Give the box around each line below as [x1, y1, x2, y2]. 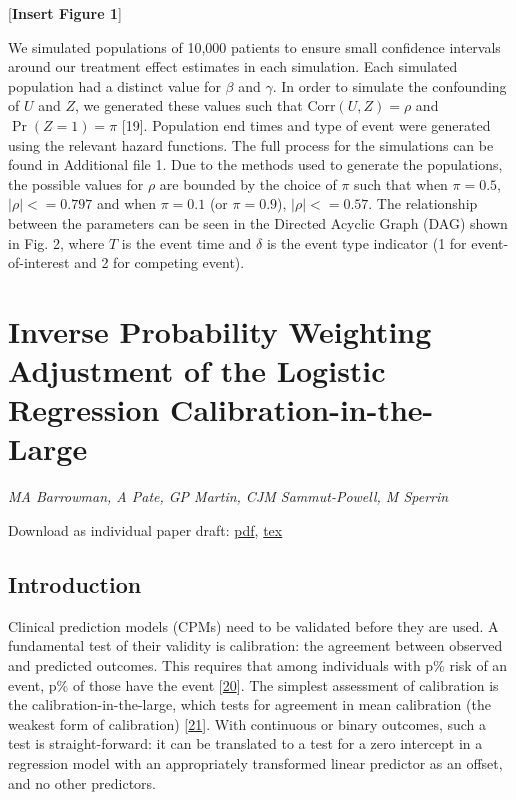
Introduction [8, 568, 142, 599]
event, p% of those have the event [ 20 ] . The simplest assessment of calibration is [8, 674, 499, 695]
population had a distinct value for [8, 75, 221, 96]
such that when [354, 173, 448, 194]
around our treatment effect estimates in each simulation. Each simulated [8, 56, 458, 77]
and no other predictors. [8, 772, 156, 793]
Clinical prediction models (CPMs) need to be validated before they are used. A [8, 615, 499, 636]
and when [96, 193, 157, 214]
